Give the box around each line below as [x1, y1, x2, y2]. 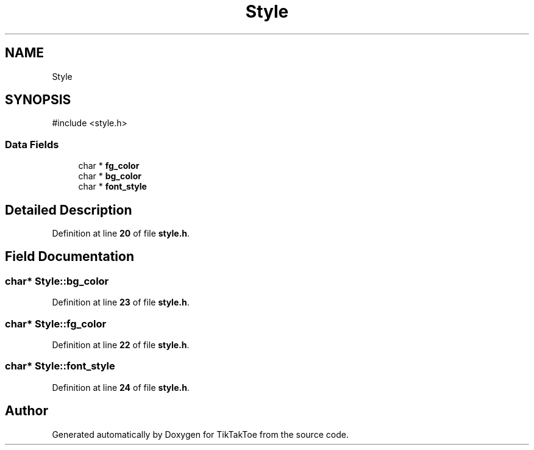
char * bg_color [78, 171, 141, 182]
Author [5, 403, 48, 419]
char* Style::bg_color [5, 274, 109, 287]
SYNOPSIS [5, 92, 71, 108]
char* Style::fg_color [5, 317, 107, 330]
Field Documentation [5, 249, 134, 265]
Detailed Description [5, 202, 132, 218]
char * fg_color [78, 160, 140, 171]
